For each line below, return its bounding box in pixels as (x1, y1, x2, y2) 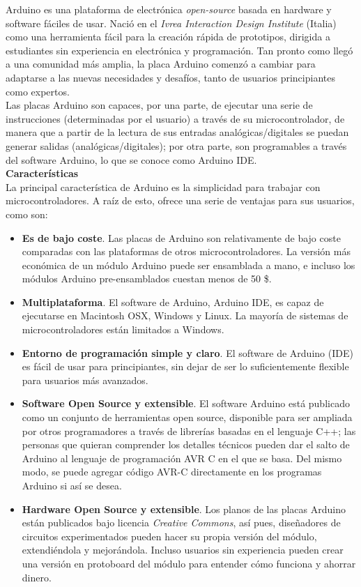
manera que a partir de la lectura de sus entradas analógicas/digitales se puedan (6, 125, 349, 139)
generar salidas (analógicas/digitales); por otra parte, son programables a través (6, 138, 347, 153)
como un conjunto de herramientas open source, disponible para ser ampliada (22, 410, 353, 425)
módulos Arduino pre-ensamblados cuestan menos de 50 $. (22, 271, 272, 286)
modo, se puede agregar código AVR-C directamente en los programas (22, 464, 322, 479)
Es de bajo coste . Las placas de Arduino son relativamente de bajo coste (22, 230, 341, 245)
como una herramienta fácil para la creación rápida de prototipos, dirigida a (6, 29, 330, 44)
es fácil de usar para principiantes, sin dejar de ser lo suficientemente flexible (22, 359, 349, 374)
